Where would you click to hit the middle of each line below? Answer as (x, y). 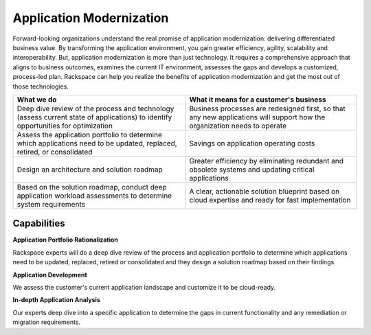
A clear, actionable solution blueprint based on (265, 191)
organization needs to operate (238, 126)
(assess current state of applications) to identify (94, 117)
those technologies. (41, 86)
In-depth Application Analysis (57, 300)
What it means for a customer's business (258, 100)
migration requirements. (47, 322)
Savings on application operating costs (252, 143)
